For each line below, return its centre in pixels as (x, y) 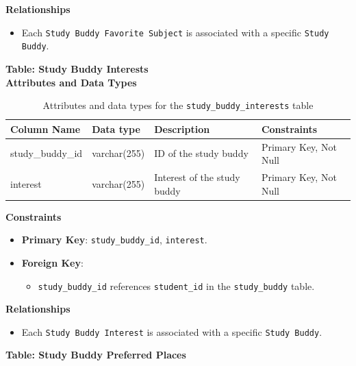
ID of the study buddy (201, 153)
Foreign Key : (52, 262)
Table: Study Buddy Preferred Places (96, 355)
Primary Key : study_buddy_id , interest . (114, 240)
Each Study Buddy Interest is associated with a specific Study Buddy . (172, 331)
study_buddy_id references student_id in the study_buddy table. (176, 285)
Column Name (46, 129)
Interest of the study (197, 177)
